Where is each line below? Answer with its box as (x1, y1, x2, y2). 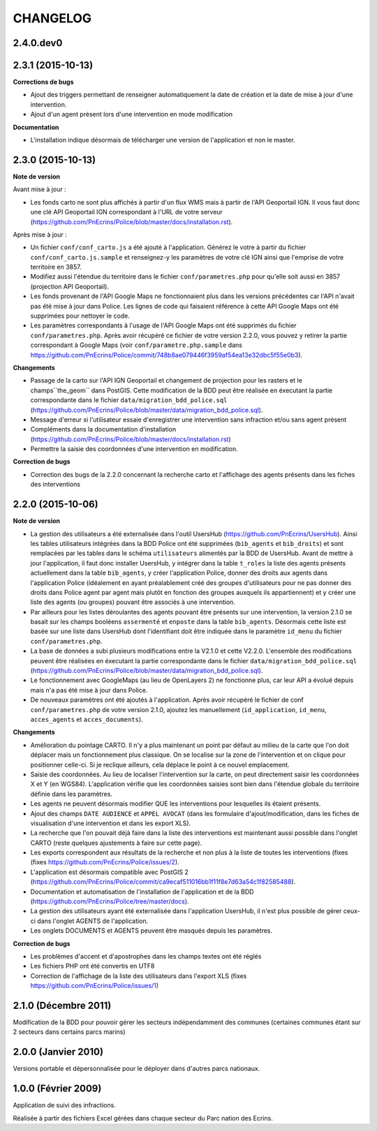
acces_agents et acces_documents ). (30, 715, 143, 723)
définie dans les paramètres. (30, 790, 113, 798)
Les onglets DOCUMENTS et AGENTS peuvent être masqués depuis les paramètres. (30, 926, 273, 935)
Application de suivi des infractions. (13, 1101, 117, 1109)
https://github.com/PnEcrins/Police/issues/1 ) (30, 982, 159, 990)
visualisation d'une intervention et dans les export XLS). (30, 819, 191, 827)
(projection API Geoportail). (30, 282, 110, 290)
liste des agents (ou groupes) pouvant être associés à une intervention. (30, 598, 235, 607)
